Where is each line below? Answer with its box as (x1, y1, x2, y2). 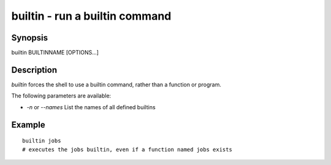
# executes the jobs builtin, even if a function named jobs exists (22, 146, 232, 153)
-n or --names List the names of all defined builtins (26, 103, 156, 110)
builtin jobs (22, 137, 61, 144)
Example (11, 120, 45, 130)
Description (11, 64, 58, 75)
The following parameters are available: (11, 92, 112, 99)
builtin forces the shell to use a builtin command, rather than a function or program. (11, 80, 222, 88)
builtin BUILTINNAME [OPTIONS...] (11, 49, 99, 56)
